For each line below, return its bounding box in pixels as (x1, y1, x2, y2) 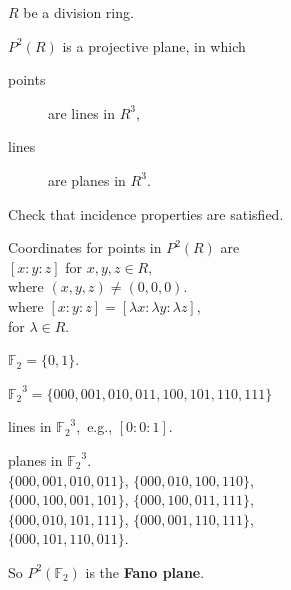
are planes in (48, 169, 126, 190)
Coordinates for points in (8, 237, 162, 258)
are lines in (48, 102, 116, 123)
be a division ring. (23, 2, 134, 22)
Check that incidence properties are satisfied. (8, 203, 284, 224)
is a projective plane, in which (62, 35, 246, 56)
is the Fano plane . (85, 561, 205, 582)
